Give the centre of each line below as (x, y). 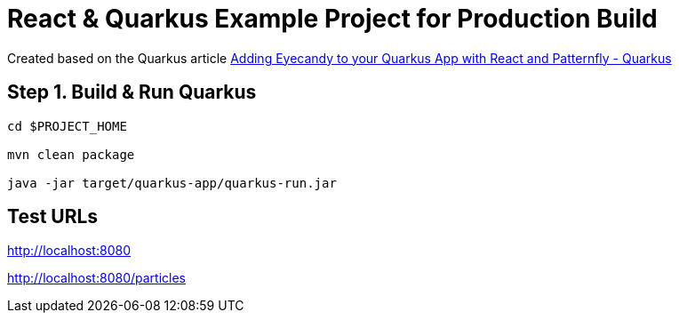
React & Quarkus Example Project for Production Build (332, 19)
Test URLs (53, 217)
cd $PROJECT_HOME (67, 126)
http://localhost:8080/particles (96, 278)
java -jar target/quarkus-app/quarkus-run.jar (172, 183)
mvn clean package (71, 154)
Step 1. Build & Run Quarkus (132, 92)
